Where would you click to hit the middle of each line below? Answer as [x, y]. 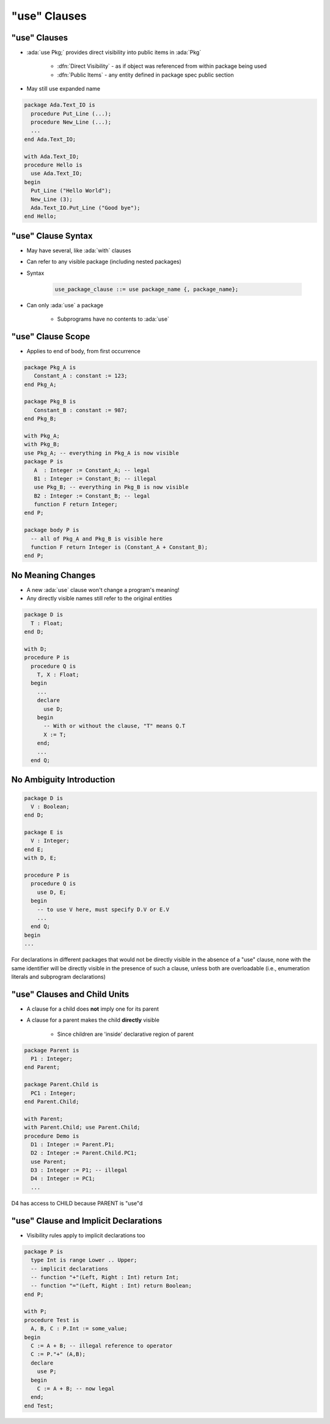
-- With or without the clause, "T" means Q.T [115, 726]
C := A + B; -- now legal [76, 1388]
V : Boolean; [50, 806]
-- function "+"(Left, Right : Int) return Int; [105, 1277]
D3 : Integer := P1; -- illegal [79, 1170]
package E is [44, 832]
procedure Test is [52, 1320]
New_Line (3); [52, 199]
